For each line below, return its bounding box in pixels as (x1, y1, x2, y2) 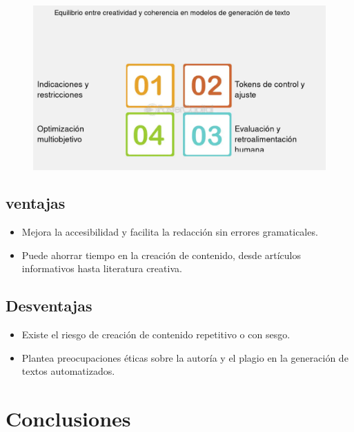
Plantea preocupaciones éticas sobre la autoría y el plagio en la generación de (21, 350, 348, 364)
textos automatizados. (21, 364, 115, 378)
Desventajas (6, 295, 92, 316)
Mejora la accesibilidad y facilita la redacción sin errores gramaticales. (21, 225, 318, 239)
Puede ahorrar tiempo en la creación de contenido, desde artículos (21, 247, 302, 262)
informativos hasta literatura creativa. (21, 261, 182, 276)
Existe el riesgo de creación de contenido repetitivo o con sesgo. (21, 327, 291, 342)
